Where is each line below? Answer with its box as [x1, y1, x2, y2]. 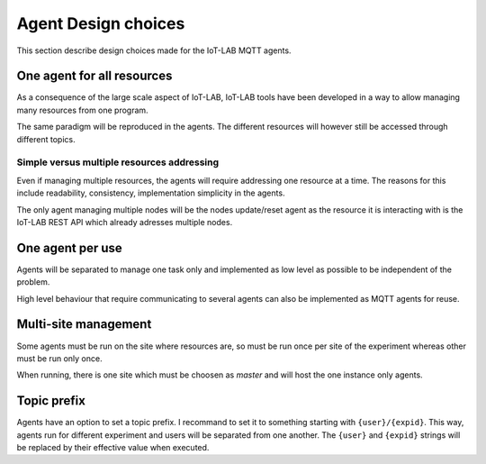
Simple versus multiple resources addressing [16, 156, 220, 168]
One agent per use [16, 240, 123, 256]
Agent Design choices [16, 14, 185, 33]
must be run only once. [16, 352, 103, 364]
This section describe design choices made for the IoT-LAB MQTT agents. [16, 45, 292, 56]
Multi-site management [16, 316, 152, 332]
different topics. [16, 133, 76, 144]
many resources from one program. [16, 105, 148, 115]
